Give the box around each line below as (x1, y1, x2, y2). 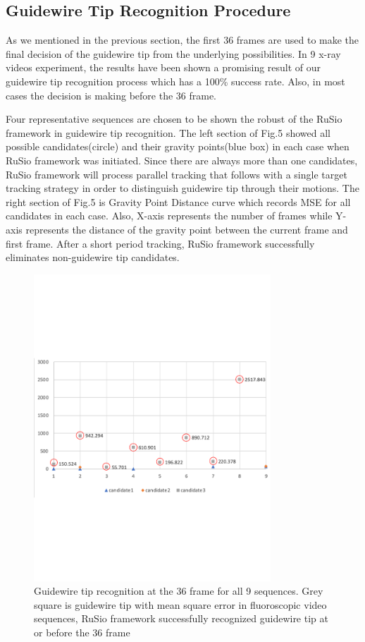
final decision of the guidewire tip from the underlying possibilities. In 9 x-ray (6, 46, 341, 61)
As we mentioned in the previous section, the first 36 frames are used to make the (6, 32, 359, 47)
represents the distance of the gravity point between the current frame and (25, 222, 348, 236)
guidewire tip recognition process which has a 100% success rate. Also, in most (6, 73, 345, 88)
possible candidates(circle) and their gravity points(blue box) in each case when (6, 139, 349, 154)
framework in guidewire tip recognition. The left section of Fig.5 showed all (6, 125, 330, 140)
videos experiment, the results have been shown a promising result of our (6, 60, 321, 75)
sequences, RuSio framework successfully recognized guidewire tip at (34, 611, 328, 626)
